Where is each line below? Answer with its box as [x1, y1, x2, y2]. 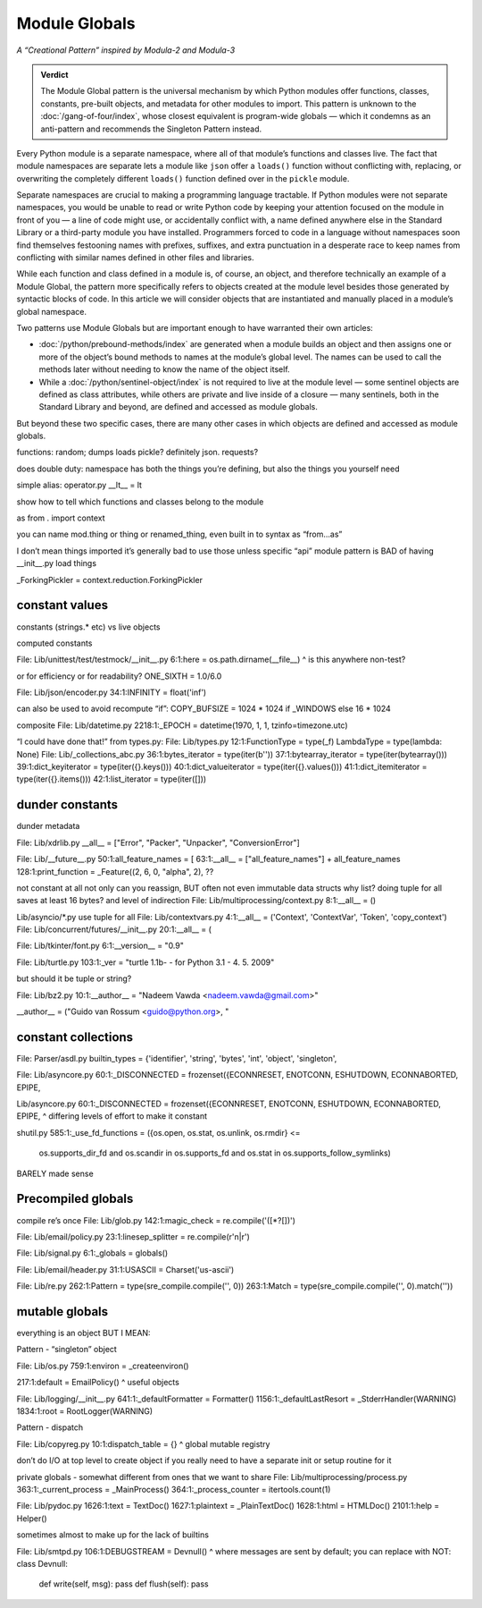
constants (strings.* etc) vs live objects [16, 622, 161, 632]
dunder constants [16, 797, 119, 813]
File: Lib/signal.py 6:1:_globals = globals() [16, 1248, 169, 1258]
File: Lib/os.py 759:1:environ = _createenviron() [16, 1360, 189, 1371]
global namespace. [16, 306, 87, 317]
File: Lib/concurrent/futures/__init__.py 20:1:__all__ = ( [16, 924, 212, 935]
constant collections [16, 1029, 134, 1045]
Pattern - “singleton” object [16, 1344, 118, 1355]
